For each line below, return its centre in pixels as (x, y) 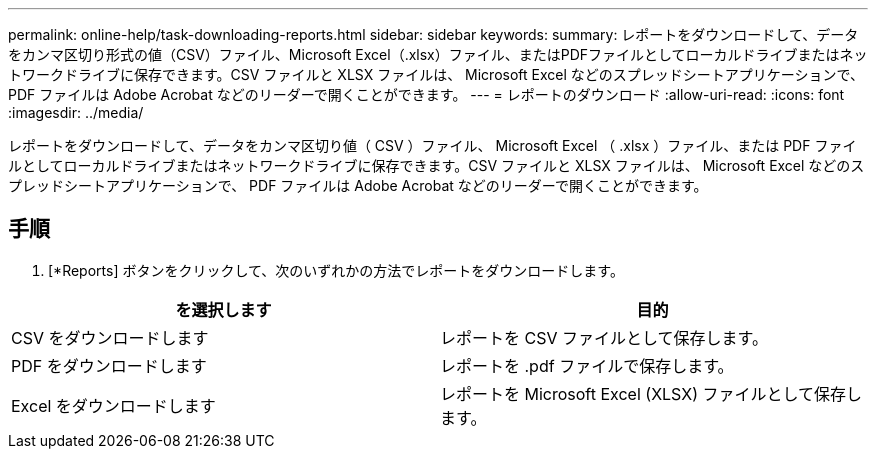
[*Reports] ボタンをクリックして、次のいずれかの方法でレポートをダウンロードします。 (336, 270)
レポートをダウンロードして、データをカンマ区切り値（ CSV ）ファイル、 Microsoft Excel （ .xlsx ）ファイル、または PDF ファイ (432, 145)
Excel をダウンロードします (113, 405)
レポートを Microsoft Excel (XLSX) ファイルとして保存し (651, 393)
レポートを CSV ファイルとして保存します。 (604, 337)
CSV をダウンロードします (110, 337)
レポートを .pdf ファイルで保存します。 (587, 365)
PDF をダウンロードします (109, 365)
